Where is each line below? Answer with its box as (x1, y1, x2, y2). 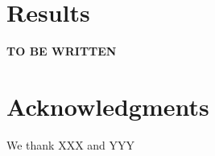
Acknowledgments (6, 89, 209, 122)
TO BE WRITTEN (6, 43, 117, 60)
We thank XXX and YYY (6, 136, 135, 153)
